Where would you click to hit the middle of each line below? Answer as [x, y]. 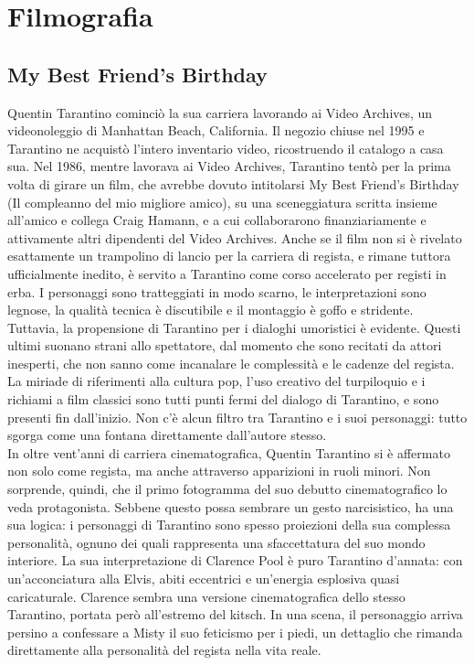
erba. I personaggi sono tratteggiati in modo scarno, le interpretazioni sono [217, 291]
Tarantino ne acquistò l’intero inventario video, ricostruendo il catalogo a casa [226, 148]
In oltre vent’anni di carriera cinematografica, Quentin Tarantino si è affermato [229, 452]
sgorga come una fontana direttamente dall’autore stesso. [167, 435]
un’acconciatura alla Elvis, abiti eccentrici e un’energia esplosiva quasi [204, 579]
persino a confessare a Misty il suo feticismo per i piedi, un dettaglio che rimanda [235, 632]
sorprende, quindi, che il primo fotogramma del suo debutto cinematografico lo [227, 489]
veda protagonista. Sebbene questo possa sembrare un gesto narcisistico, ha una [231, 506]
